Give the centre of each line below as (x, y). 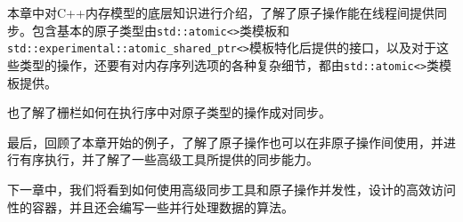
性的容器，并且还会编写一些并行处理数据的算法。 (150, 206)
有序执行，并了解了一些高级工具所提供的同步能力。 (169, 159)
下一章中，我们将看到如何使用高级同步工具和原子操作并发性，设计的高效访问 (231, 189)
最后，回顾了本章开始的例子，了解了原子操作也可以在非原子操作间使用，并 (225, 142)
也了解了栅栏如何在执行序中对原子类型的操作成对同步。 (169, 112)
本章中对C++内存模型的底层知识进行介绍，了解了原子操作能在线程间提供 (221, 12)
